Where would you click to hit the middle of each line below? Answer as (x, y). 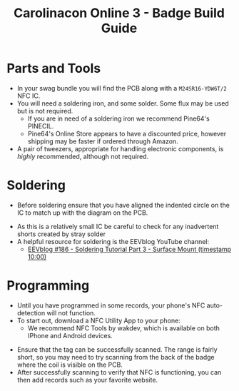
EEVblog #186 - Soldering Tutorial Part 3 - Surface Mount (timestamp (129, 249)
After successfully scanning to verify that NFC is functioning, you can (119, 372)
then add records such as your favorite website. (87, 380)
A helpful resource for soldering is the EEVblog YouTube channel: (113, 241)
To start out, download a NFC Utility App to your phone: (99, 320)
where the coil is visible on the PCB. (70, 365)
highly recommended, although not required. (83, 156)
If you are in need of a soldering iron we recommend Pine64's (118, 118)
